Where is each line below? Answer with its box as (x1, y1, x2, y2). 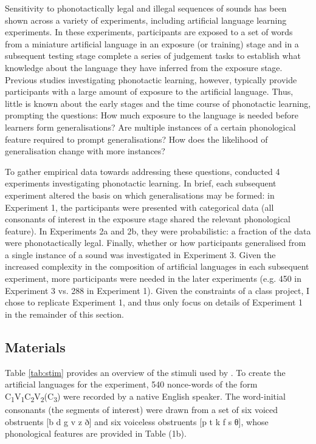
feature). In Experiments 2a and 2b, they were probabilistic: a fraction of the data (5, 224, 311, 237)
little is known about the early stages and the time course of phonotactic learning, (5, 97, 311, 109)
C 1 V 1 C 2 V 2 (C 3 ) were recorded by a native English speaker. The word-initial (5, 389, 286, 404)
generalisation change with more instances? (5, 145, 165, 157)
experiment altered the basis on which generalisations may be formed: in (5, 188, 275, 201)
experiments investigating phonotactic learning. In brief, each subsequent (5, 177, 276, 190)
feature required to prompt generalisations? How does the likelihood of (5, 132, 268, 145)
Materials (5, 337, 66, 356)
